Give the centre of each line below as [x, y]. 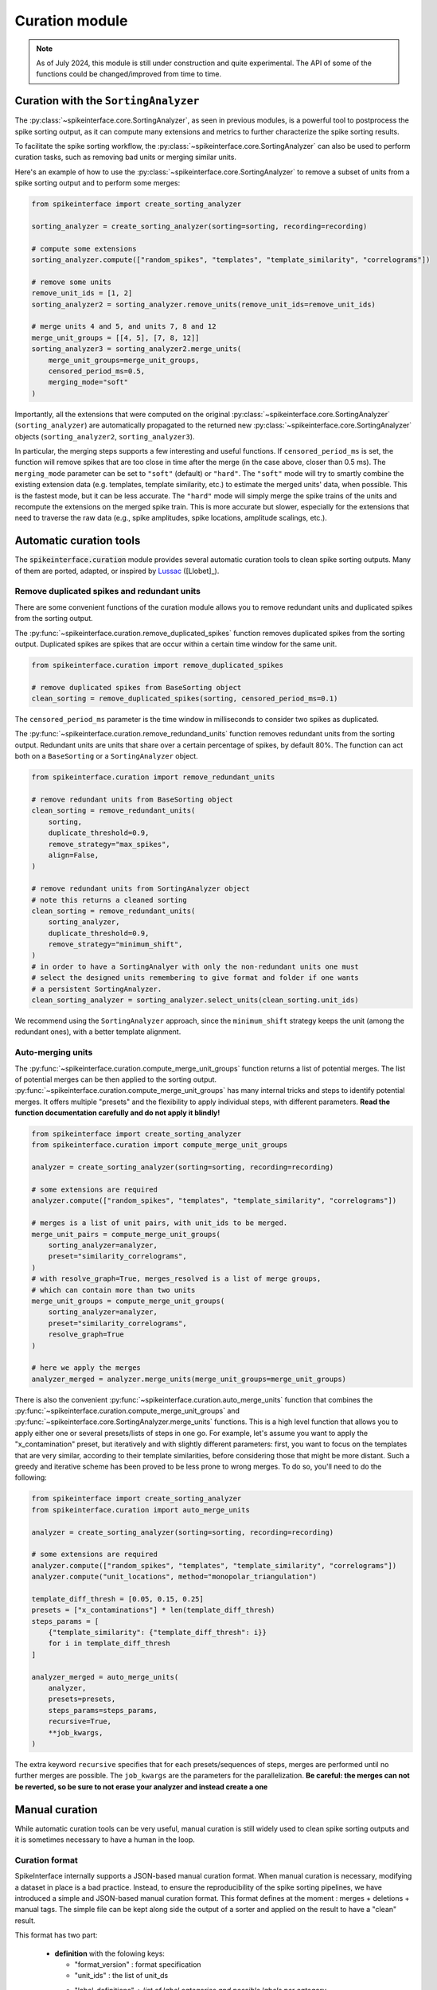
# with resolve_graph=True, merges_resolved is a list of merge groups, [176, 1279]
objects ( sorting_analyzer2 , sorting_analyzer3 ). [105, 436]
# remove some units [71, 282]
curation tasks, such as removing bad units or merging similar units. [125, 157]
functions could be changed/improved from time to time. [129, 74]
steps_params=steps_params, [103, 1710]
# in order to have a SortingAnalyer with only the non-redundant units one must [195, 966]
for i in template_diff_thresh [109, 1643]
